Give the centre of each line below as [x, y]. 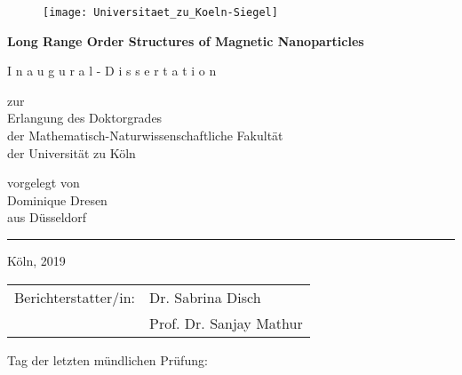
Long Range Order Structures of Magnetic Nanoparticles [186, 40]
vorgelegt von [44, 183]
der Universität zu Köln [72, 152]
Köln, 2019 [36, 260]
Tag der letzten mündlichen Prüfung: [108, 359]
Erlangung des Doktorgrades [85, 118]
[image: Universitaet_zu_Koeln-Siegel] [160, 12]
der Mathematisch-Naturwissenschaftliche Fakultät [145, 136]
